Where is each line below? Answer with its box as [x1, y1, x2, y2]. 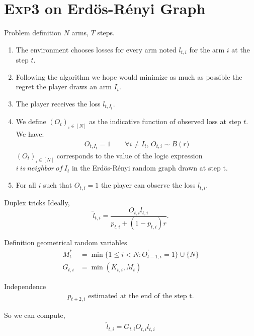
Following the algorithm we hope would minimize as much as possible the [16, 71, 242, 82]
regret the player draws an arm [16, 81, 112, 92]
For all [16, 180, 36, 190]
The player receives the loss [16, 98, 101, 108]
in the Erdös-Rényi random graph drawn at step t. [71, 162, 228, 173]
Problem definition [4, 27, 61, 38]
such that [43, 180, 72, 190]
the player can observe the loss [101, 180, 196, 190]
